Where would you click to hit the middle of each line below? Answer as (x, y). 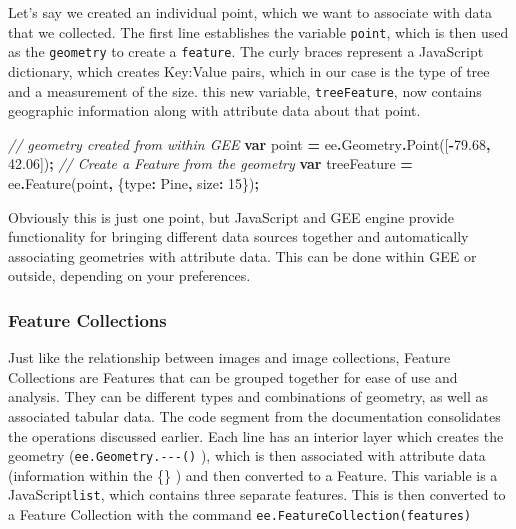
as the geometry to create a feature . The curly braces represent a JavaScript (246, 51)
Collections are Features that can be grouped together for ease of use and (233, 376)
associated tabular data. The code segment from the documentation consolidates (254, 415)
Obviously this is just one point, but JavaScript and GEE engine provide (231, 216)
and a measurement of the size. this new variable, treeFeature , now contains (245, 90)
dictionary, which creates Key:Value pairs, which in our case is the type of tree (249, 70)
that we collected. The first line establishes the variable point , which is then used (258, 31)
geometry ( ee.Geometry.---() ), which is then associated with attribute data (247, 455)
